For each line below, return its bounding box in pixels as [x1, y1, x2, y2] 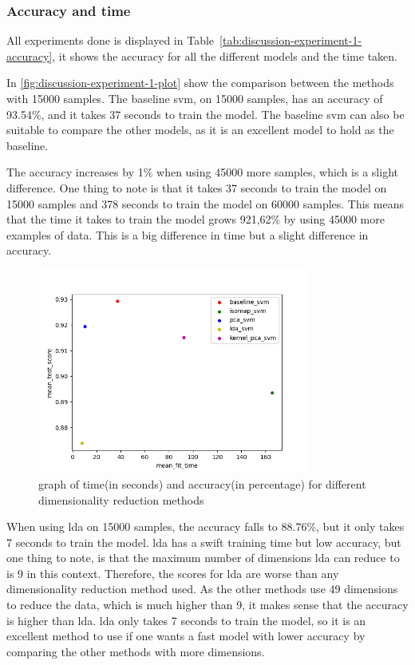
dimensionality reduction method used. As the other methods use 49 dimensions [6, 580, 398, 597]
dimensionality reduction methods [38, 491, 204, 508]
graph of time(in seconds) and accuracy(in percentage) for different [38, 475, 366, 492]
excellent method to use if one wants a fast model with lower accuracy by [6, 627, 366, 644]
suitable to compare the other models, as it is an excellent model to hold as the [6, 121, 394, 138]
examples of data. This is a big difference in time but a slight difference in [6, 226, 369, 243]
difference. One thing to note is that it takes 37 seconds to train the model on [6, 179, 387, 196]
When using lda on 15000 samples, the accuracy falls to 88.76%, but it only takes [6, 518, 405, 535]
